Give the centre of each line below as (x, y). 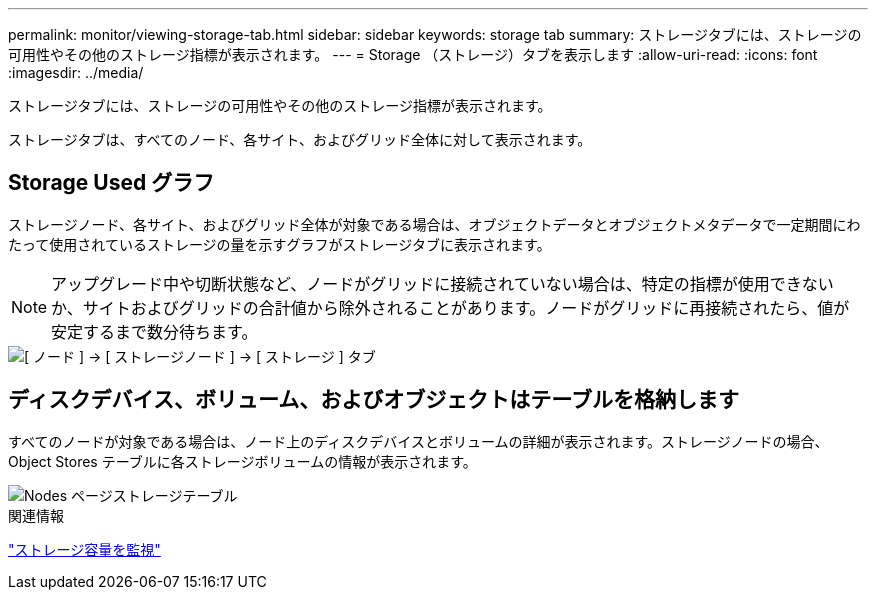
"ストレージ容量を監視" (84, 549)
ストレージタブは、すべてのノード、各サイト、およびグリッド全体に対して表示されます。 (300, 139)
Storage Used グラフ (111, 183)
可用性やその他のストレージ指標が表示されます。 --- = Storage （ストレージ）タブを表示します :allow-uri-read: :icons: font (413, 54)
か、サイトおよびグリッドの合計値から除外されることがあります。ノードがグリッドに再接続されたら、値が (450, 307)
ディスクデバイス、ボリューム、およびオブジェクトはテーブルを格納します (374, 400)
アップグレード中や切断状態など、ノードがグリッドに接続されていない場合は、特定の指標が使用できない (442, 283)
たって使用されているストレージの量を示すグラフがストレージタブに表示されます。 (279, 244)
